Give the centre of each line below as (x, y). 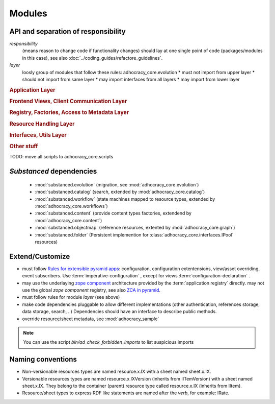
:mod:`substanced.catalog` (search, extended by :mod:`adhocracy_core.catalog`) (120, 192)
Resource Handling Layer (42, 124)
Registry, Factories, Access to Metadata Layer (69, 112)
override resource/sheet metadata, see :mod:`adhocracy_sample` (91, 319)
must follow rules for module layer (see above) (71, 297)
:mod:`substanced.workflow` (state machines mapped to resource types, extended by (125, 199)
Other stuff (24, 147)
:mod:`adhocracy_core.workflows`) (71, 206)
